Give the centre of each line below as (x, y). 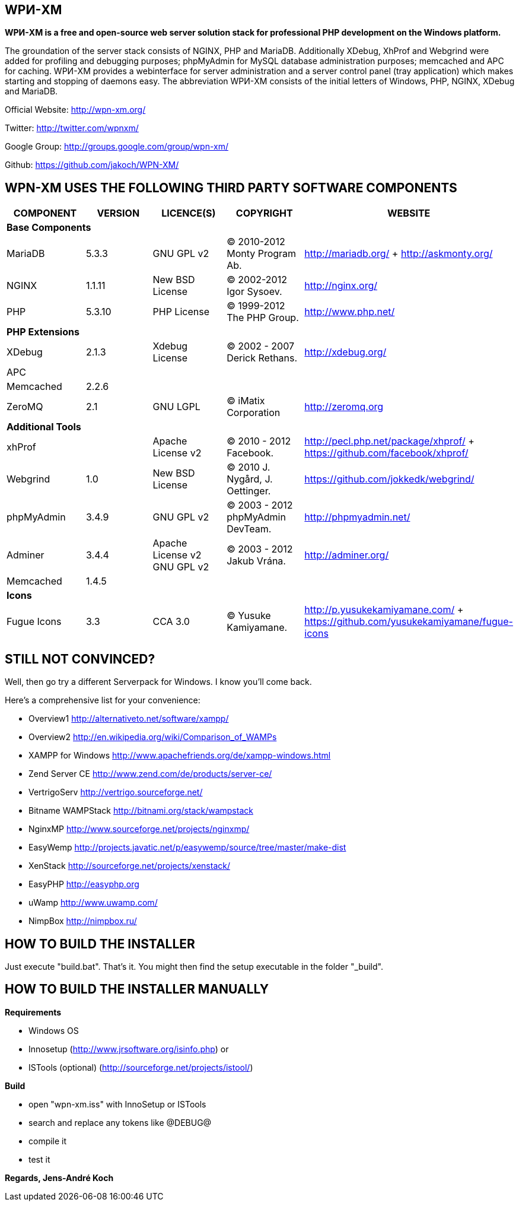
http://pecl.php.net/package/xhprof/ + (389, 441)
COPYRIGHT (264, 213)
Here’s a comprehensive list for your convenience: (103, 700)
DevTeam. (249, 529)
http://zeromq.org (344, 407)
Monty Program (262, 254)
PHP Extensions (43, 332)
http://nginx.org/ (341, 286)
